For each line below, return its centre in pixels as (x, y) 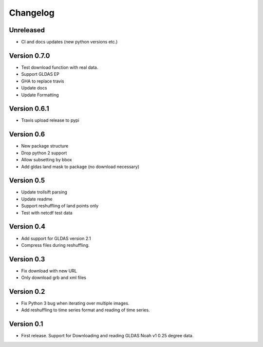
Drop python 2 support (44, 153)
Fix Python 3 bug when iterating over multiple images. (75, 304)
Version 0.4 (27, 227)
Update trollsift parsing (44, 192)
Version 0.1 (26, 324)
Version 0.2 (27, 292)
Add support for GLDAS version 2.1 (56, 238)
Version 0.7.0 (30, 55)
